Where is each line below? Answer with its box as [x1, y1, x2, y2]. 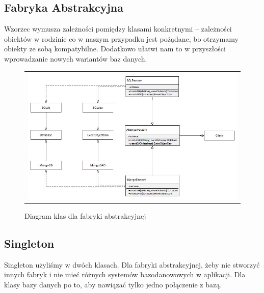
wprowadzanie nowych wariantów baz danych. [4, 53, 147, 64]
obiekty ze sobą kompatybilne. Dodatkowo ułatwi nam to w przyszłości [4, 43, 226, 54]
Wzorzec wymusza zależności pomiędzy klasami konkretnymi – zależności [4, 23, 232, 34]
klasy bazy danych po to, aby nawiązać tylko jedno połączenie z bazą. [4, 279, 222, 289]
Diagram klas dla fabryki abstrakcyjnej [24, 210, 146, 221]
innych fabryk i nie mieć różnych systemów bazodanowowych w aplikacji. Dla [4, 269, 246, 280]
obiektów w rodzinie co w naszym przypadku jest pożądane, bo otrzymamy [4, 33, 239, 44]
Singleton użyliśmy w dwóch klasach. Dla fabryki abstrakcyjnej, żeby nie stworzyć [4, 259, 260, 270]
